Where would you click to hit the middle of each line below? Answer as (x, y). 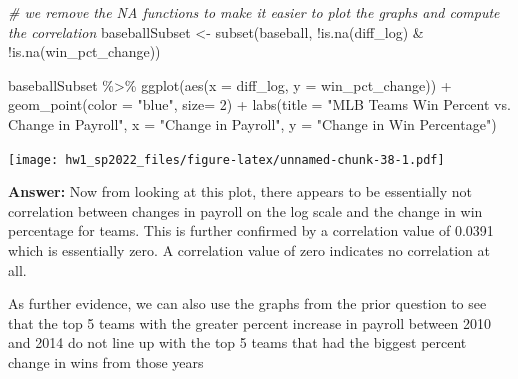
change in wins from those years (106, 361)
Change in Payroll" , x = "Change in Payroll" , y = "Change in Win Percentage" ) (252, 123)
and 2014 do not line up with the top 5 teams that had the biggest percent (237, 342)
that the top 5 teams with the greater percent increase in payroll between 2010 (249, 322)
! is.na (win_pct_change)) (84, 51)
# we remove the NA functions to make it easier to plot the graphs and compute (254, 12)
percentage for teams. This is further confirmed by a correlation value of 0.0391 (251, 230)
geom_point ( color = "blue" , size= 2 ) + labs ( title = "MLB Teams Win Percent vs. (259, 104)
